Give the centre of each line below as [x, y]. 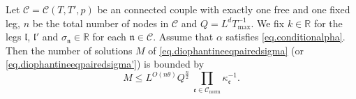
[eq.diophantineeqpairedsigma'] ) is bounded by [105, 64]
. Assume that [183, 37]
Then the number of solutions [69, 50]
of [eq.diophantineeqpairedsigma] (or [226, 50]
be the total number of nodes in [101, 23]
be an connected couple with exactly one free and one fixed [224, 9]
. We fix [268, 23]
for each [109, 37]
